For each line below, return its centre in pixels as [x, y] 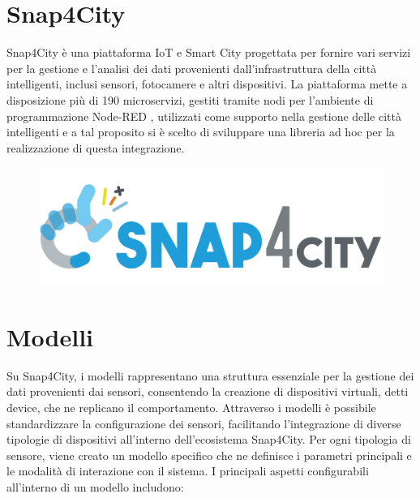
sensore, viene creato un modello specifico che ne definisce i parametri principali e [209, 455]
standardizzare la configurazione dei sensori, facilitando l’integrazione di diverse [204, 423]
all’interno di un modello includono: [95, 487]
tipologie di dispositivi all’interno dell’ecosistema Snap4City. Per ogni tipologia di [209, 439]
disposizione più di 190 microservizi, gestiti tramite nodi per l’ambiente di [190, 99]
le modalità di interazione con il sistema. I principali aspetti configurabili [188, 471]
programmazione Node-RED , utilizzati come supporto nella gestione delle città [204, 116]
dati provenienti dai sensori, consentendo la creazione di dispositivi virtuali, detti [208, 391]
